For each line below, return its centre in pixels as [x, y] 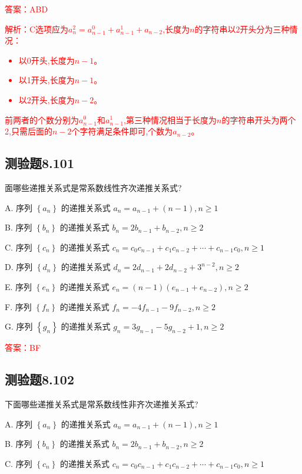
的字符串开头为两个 [259, 119]
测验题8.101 [39, 163]
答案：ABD [26, 9]
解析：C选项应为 [37, 29]
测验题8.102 [39, 379]
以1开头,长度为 [47, 80]
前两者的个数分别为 [42, 119]
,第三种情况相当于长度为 [170, 119]
